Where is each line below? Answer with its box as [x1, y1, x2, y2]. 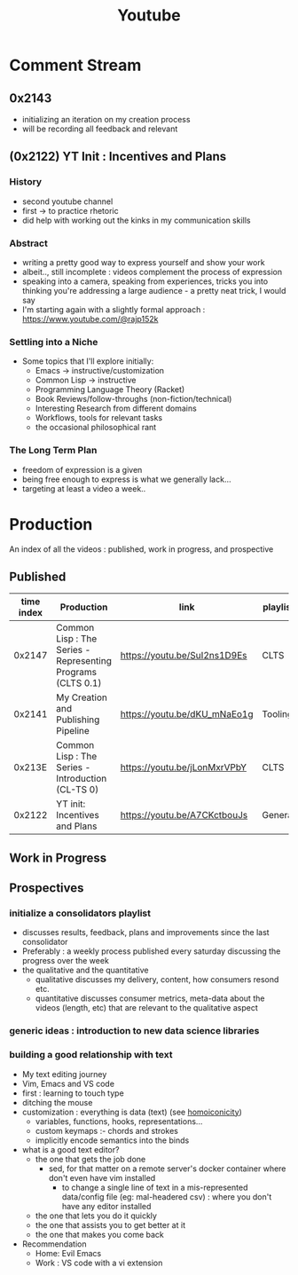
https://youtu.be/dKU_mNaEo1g [120, 708, 255, 720]
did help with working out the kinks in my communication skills [21, 215, 251, 225]
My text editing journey [21, 1068, 107, 1079]
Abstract [9, 237, 49, 249]
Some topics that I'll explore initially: [21, 356, 154, 366]
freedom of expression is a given [21, 464, 143, 475]
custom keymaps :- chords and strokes [35, 1125, 179, 1136]
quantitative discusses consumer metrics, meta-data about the [35, 993, 265, 1003]
